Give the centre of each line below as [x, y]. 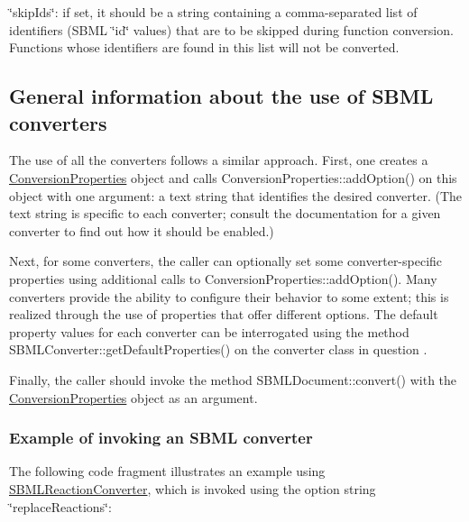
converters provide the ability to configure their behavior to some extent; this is [229, 296]
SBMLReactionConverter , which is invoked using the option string [193, 488]
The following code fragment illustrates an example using [167, 471]
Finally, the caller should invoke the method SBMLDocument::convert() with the [233, 379]
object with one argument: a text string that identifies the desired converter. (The [236, 195]
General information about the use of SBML [221, 96]
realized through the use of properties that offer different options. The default [224, 314]
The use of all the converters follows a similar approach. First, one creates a [219, 160]
